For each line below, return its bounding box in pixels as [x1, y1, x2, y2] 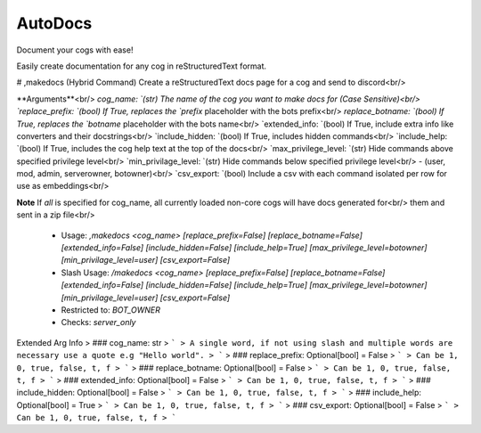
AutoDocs [16, 13, 93, 33]
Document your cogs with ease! [16, 45, 134, 55]
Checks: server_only [61, 317, 136, 328]
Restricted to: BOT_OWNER [61, 304, 160, 315]
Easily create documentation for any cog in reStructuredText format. [16, 61, 267, 71]
